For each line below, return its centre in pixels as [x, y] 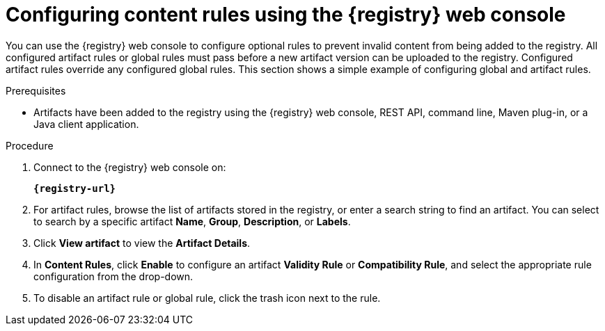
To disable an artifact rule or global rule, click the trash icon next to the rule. [207, 298]
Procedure [30, 145]
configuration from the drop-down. [113, 276]
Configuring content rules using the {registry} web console [286, 15]
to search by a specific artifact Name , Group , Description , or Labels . [192, 221]
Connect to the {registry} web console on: [130, 167]
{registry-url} [75, 188]
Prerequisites [36, 90]
